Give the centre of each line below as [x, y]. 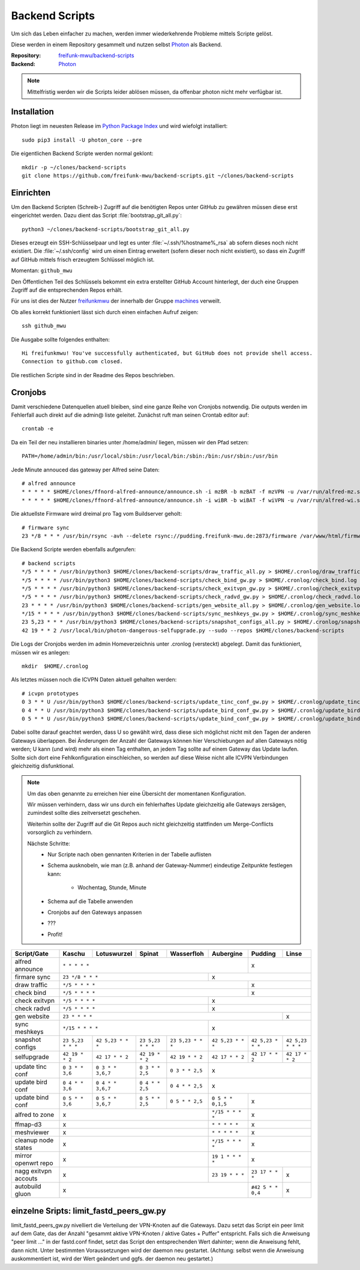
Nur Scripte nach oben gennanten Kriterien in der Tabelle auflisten [130, 854]
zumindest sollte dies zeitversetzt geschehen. [84, 813]
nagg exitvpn [33, 1171]
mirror [23, 1156]
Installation [32, 112]
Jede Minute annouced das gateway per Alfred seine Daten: [85, 470]
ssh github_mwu [44, 326]
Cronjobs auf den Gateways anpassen [95, 912]
